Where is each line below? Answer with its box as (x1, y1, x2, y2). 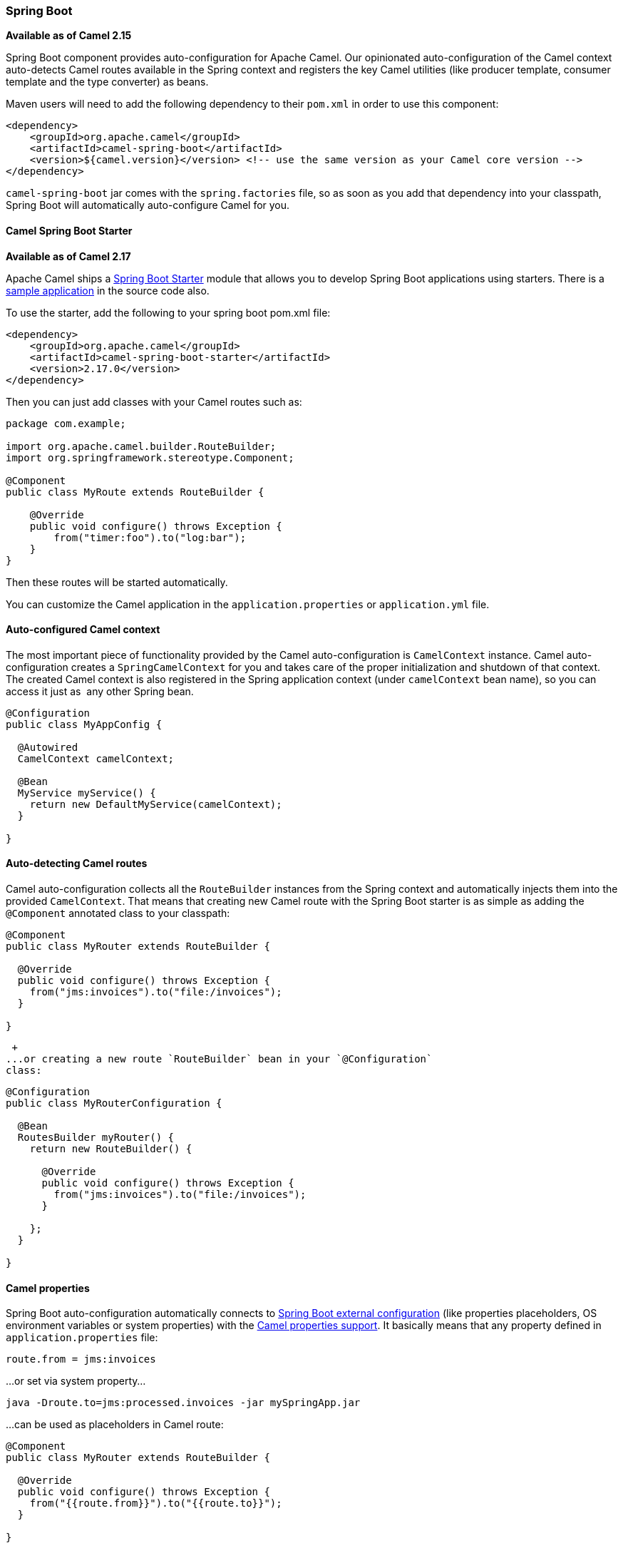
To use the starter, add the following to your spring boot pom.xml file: (6, 306, 331, 319)
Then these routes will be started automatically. (6, 575, 228, 588)
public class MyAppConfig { (6, 718, 163, 730)
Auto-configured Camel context (6, 623, 160, 636)
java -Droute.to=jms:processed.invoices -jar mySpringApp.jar (6, 1397, 361, 1409)
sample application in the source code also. (6, 284, 210, 297)
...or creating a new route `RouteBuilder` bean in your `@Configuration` (6, 1053, 433, 1065)
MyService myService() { (17, 786, 156, 799)
